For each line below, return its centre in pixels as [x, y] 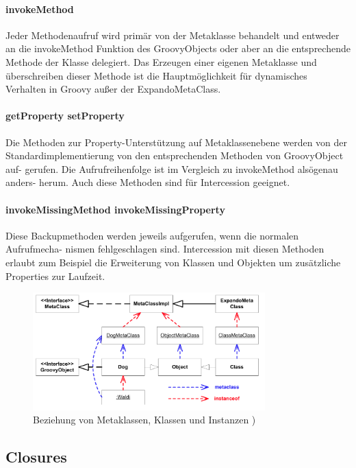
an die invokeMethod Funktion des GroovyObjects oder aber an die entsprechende [178, 48]
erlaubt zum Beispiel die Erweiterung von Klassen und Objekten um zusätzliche [173, 262]
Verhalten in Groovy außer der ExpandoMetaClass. [113, 89]
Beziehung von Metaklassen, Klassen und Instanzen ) [144, 420]
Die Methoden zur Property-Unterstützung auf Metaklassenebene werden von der [177, 142]
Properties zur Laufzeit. [55, 276]
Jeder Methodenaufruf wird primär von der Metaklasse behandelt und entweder [173, 35]
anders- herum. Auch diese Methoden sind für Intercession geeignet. [148, 182]
